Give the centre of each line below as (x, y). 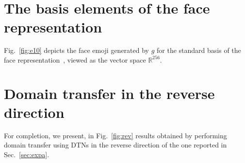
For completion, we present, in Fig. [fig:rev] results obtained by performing (115, 135)
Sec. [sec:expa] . (27, 154)
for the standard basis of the (199, 50)
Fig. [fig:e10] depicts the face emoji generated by (76, 50)
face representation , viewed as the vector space (75, 59)
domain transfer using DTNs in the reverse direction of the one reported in (115, 145)
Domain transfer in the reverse (109, 93)
